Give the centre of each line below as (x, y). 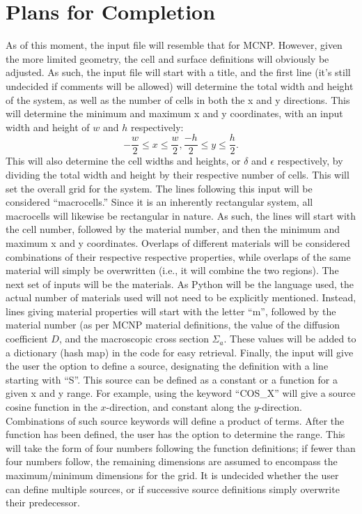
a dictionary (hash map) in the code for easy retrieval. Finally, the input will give (180, 352)
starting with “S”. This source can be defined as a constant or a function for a (172, 379)
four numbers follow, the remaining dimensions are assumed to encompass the (172, 461)
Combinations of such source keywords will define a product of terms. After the (175, 420)
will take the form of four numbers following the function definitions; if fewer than (181, 447)
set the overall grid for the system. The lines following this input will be (159, 188)
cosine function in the (52, 407)
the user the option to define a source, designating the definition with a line (167, 366)
